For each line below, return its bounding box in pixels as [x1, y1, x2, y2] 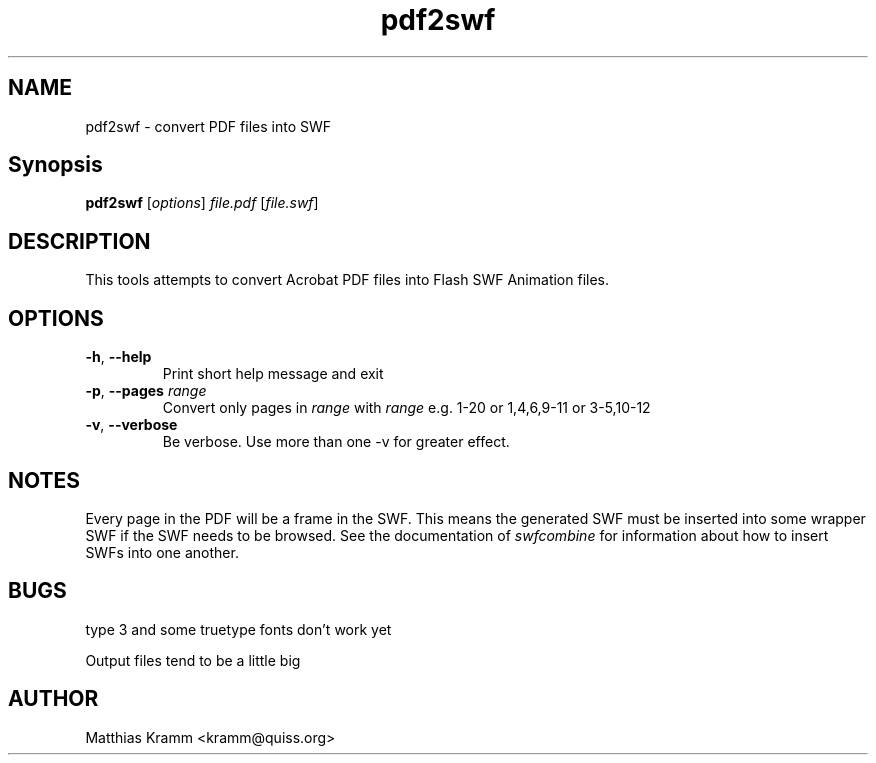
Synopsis [8, 152, 103, 178]
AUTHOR [8, 686, 99, 712]
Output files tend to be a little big [85, 651, 301, 669]
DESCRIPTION [8, 228, 151, 254]
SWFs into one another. [85, 543, 239, 561]
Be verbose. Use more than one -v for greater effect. [162, 433, 510, 451]
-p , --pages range [85, 382, 207, 400]
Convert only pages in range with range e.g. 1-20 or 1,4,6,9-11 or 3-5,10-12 [162, 399, 651, 417]
